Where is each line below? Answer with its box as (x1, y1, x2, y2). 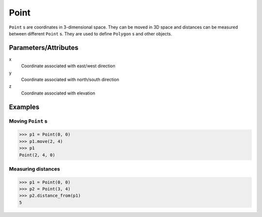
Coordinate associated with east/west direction (21, 63, 115, 69)
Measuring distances (9, 165, 60, 172)
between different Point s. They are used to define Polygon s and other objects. (9, 31, 172, 36)
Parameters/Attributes (9, 44, 79, 52)
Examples (9, 103, 40, 111)
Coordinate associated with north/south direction (21, 77, 119, 82)
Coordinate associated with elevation (21, 90, 96, 96)
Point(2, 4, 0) (19, 152, 55, 157)
